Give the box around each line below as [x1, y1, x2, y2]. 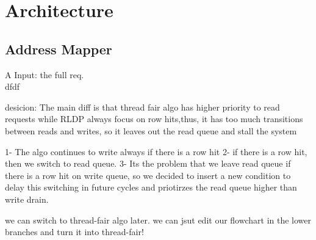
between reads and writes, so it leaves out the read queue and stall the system [5, 124, 297, 137]
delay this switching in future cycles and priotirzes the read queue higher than [5, 181, 297, 194]
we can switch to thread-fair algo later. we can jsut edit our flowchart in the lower [5, 213, 312, 226]
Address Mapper [5, 39, 112, 58]
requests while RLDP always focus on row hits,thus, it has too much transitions [5, 112, 303, 125]
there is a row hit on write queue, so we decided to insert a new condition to [5, 169, 291, 181]
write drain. [5, 192, 49, 205]
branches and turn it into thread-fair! [5, 225, 144, 238]
